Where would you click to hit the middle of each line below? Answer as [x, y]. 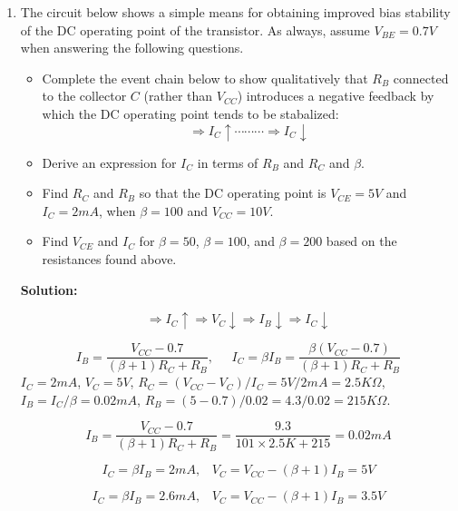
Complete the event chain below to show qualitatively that [205, 78]
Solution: [49, 289]
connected [421, 78]
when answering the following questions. [132, 48]
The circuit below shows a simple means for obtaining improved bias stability [235, 12]
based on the [361, 241]
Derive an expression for [109, 162]
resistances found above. [109, 258]
